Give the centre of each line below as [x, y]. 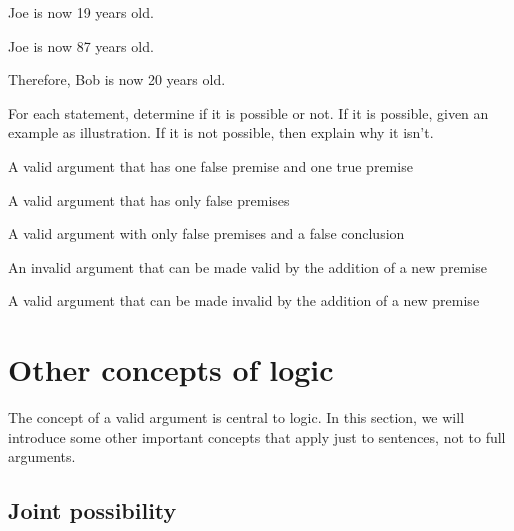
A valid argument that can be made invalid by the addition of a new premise [244, 300]
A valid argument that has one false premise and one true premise [210, 165]
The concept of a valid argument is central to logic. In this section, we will [236, 417]
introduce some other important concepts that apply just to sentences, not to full [257, 436]
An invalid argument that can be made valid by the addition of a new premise [247, 266]
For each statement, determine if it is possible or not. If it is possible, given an [248, 112]
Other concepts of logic [171, 369]
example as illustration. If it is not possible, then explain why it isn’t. [221, 132]
